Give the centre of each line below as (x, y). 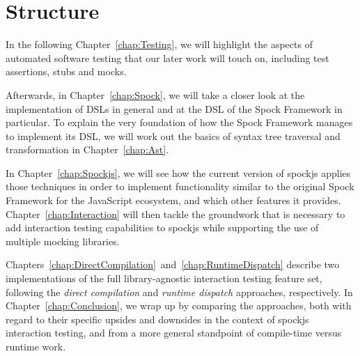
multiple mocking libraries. (63, 241)
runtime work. (36, 346)
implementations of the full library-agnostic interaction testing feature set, (164, 278)
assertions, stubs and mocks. (66, 71)
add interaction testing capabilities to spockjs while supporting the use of (162, 227)
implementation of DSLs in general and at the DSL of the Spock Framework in (174, 108)
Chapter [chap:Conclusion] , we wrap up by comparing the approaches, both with (179, 305)
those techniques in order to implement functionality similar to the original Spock (180, 186)
